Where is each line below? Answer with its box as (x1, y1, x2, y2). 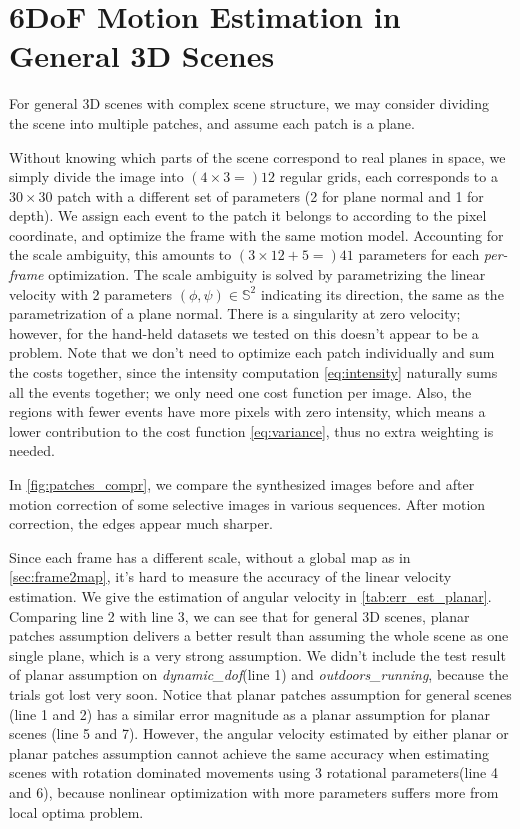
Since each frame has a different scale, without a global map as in (9, 546, 411, 567)
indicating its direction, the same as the (260, 283, 504, 304)
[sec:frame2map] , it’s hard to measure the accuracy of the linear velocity (9, 566, 452, 587)
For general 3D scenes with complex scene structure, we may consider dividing (9, 93, 490, 114)
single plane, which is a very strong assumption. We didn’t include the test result (9, 644, 506, 665)
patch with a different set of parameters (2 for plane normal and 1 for (57, 185, 484, 206)
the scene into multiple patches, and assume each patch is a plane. (9, 112, 415, 133)
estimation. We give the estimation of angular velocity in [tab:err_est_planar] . (9, 585, 492, 606)
